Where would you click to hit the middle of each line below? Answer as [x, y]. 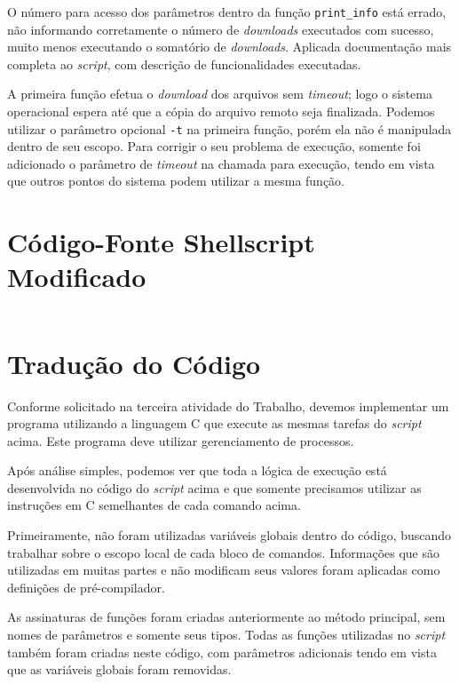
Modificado [77, 277]
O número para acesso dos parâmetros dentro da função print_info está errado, [227, 12]
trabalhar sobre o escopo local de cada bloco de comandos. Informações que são [224, 552]
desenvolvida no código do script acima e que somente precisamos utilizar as [214, 487]
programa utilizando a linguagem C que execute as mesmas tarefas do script [214, 423]
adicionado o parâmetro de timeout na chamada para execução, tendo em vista [221, 163]
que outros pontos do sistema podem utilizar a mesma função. [176, 181]
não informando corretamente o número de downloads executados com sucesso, [221, 29]
